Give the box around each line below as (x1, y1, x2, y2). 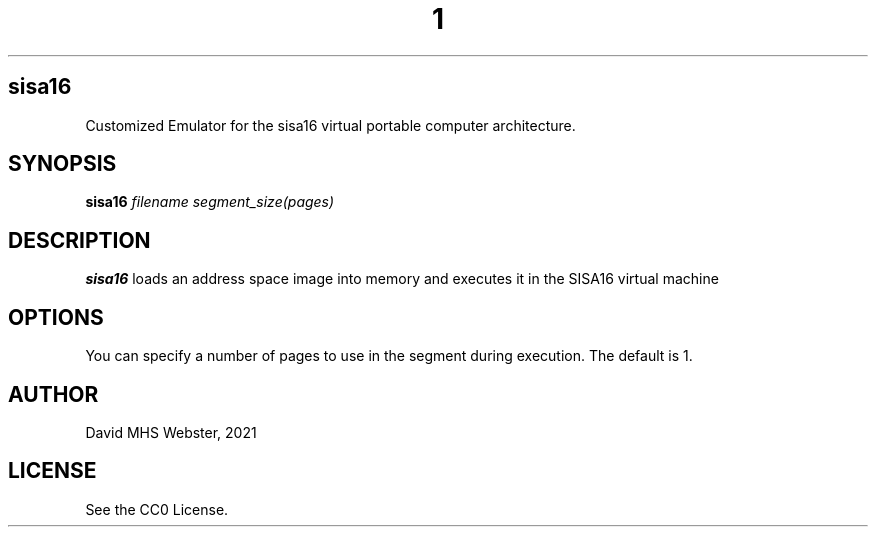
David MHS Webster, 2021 (85, 423, 257, 441)
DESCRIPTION (8, 227, 151, 253)
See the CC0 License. (85, 500, 229, 518)
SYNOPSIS (8, 151, 117, 177)
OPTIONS (8, 304, 104, 330)
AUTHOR (8, 381, 99, 407)
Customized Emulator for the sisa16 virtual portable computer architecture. (85, 116, 576, 134)
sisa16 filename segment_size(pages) (85, 193, 335, 211)
